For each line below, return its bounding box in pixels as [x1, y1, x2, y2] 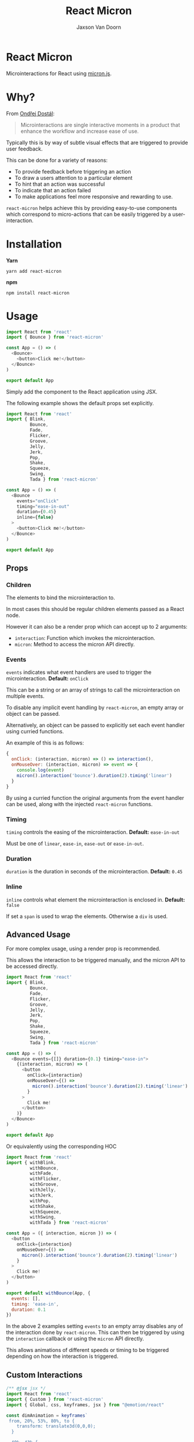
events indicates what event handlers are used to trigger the [6, 669, 152, 676]
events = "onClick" [16, 498, 59, 504]
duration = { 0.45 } [16, 509, 57, 515]
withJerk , [29, 1192, 54, 1198]
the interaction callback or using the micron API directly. [6, 1335, 144, 1342]
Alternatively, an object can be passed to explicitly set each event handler [6, 722, 185, 729]
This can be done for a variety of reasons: [6, 156, 108, 163]
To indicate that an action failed [14, 186, 91, 193]
